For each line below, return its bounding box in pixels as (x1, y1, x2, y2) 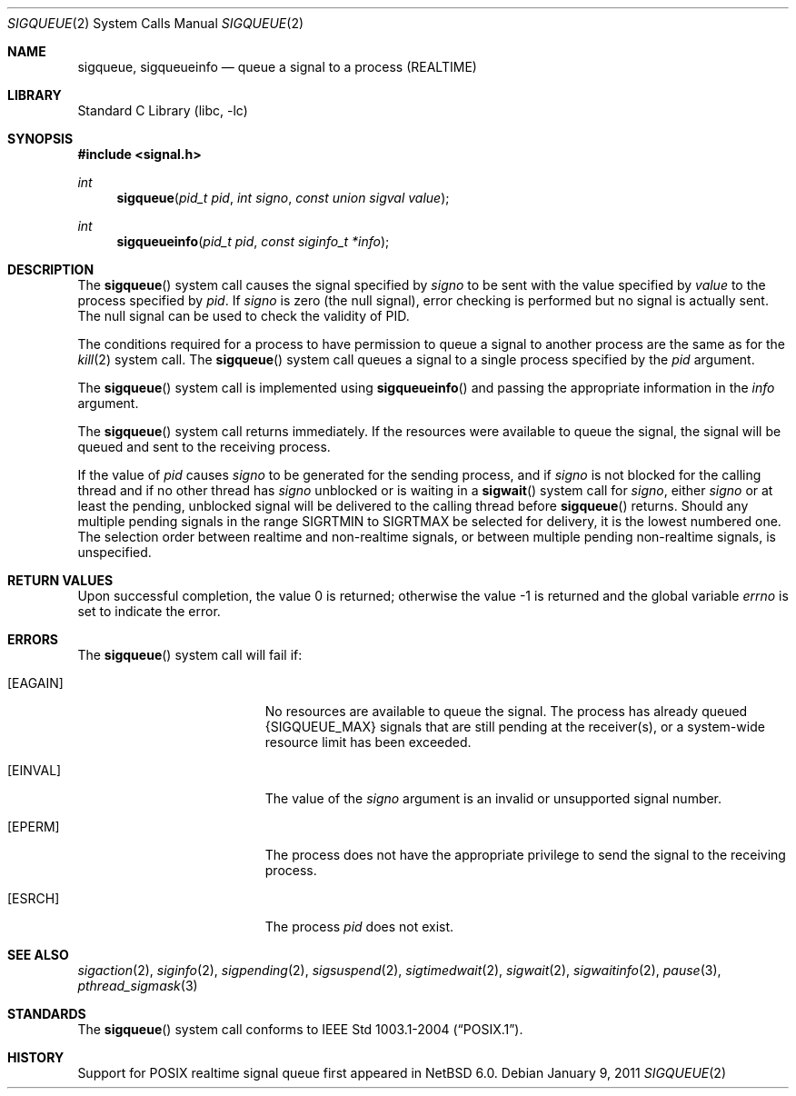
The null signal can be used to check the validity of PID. (77, 308, 410, 324)
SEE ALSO (7, 947, 69, 962)
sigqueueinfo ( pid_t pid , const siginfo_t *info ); (116, 234, 390, 249)
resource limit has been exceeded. (264, 734, 472, 750)
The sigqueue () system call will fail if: (77, 647, 303, 663)
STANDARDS (7, 1006, 86, 1021)
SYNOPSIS (7, 131, 74, 146)
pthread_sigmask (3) (77, 978, 198, 993)
